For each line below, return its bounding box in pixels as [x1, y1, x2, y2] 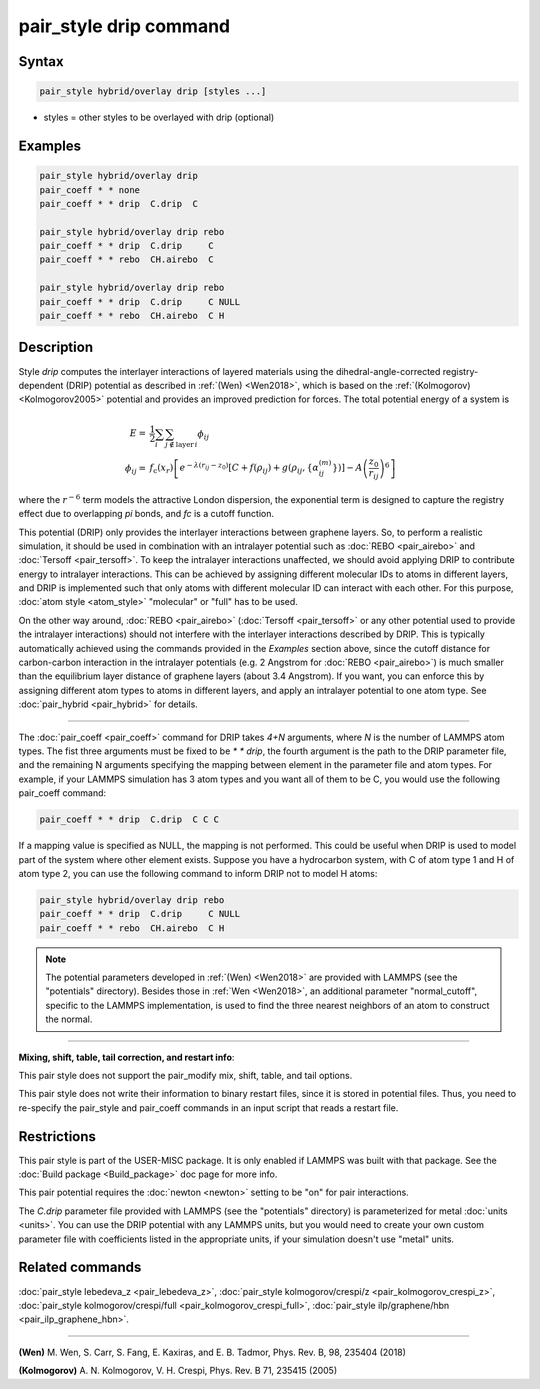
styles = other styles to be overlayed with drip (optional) [43, 111, 275, 124]
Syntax [18, 53, 64, 70]
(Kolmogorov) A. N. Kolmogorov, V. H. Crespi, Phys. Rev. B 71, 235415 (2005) [18, 1365, 338, 1377]
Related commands [18, 1259, 142, 1276]
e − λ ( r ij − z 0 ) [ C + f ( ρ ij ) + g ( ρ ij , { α [179, 461, 320, 476]
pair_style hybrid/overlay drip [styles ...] [39, 86, 267, 97]
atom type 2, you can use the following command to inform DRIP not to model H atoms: [18, 867, 378, 879]
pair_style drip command [18, 15, 231, 37]
